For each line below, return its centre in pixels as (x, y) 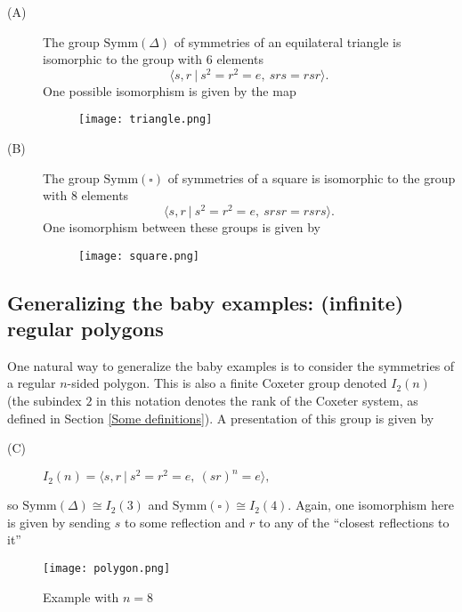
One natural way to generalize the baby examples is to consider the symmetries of (231, 365)
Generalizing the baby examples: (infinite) (206, 302)
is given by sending (59, 522)
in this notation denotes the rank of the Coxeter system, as (257, 400)
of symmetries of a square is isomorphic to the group (312, 177)
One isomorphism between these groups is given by (182, 226)
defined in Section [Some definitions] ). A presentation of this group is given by (221, 418)
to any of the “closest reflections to (354, 522)
